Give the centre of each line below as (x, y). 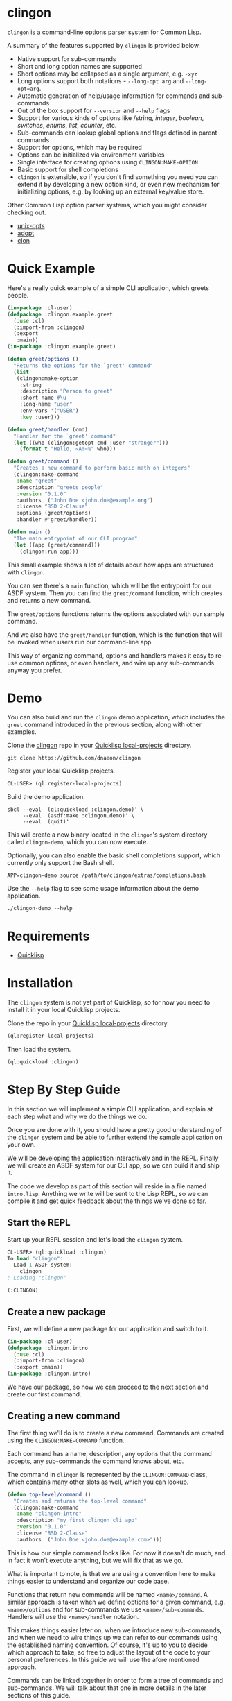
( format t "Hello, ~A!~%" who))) (68, 449)
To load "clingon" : (35, 1258)
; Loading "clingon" (37, 1278)
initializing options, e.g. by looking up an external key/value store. (110, 191)
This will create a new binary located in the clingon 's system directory (107, 835)
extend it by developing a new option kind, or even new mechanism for (118, 184)
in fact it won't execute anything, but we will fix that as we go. (95, 1560)
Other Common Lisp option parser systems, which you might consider (107, 205)
